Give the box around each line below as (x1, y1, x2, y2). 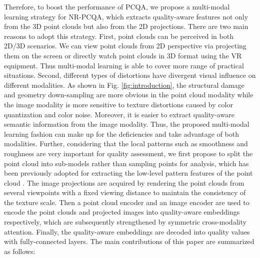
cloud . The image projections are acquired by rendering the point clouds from (4, 177, 244, 188)
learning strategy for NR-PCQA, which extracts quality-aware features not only (4, 11, 248, 21)
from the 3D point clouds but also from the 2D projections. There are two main (4, 21, 248, 31)
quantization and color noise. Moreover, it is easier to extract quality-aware (4, 109, 234, 119)
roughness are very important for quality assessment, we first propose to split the (4, 148, 253, 158)
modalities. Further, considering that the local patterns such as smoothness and (4, 138, 248, 149)
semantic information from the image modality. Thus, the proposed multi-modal (4, 119, 249, 129)
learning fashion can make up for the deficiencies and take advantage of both (4, 128, 239, 139)
